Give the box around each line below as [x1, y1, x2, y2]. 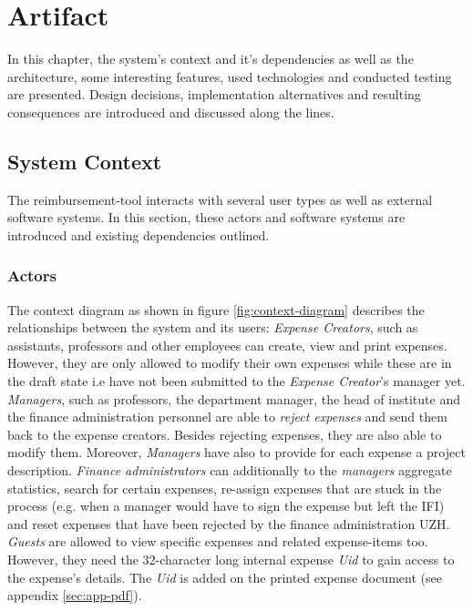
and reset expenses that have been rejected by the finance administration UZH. [7, 514, 450, 533]
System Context [7, 147, 162, 175]
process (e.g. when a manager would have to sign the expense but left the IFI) [7, 496, 445, 515]
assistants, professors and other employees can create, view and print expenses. [7, 335, 447, 354]
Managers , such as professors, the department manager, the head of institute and [7, 389, 460, 408]
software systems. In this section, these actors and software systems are [7, 208, 406, 227]
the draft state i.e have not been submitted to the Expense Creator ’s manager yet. [7, 372, 466, 391]
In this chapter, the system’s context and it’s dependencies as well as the [7, 49, 414, 68]
